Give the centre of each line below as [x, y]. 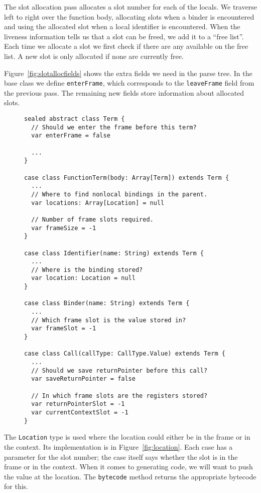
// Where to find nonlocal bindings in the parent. [119, 194]
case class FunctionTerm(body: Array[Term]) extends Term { [127, 178]
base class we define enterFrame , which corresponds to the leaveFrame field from [129, 83]
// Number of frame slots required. [92, 219]
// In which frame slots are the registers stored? [119, 396]
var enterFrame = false [71, 136]
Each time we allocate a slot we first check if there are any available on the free [126, 46]
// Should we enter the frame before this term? [114, 127]
